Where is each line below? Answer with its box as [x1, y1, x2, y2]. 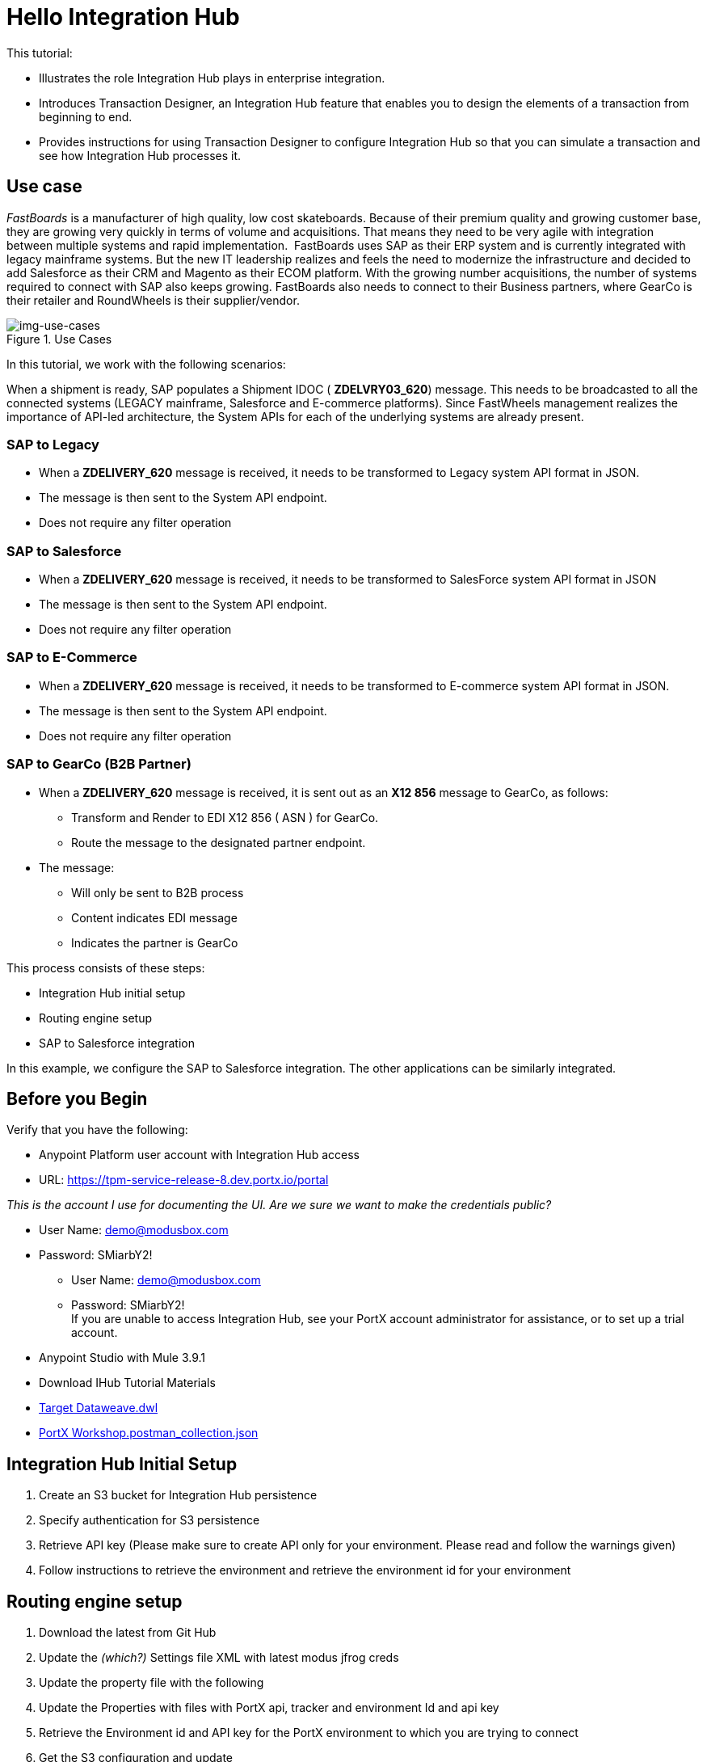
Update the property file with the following [39, 1676, 264, 1690]
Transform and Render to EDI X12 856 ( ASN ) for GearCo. [71, 810, 379, 824]
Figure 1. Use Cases [6, 331, 112, 346]
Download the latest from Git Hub [39, 1625, 217, 1640]
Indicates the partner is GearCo [71, 935, 238, 950]
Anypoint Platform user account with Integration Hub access [39, 1148, 360, 1162]
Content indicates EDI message [71, 910, 238, 925]
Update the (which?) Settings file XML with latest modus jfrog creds [39, 1650, 399, 1665]
